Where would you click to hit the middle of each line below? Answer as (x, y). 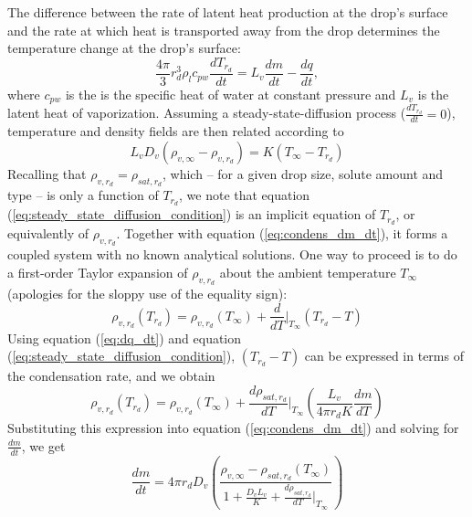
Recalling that (47, 173)
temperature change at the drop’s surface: (124, 48)
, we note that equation (245, 195)
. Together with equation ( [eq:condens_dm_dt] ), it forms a (282, 232)
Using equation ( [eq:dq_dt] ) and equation (125, 338)
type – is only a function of (83, 195)
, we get (43, 445)
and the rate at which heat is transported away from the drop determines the (224, 30)
